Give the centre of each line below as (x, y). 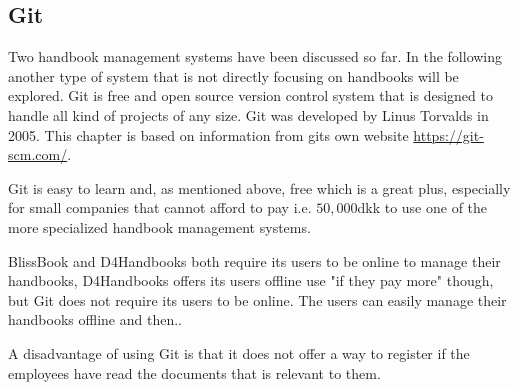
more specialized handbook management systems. (159, 226)
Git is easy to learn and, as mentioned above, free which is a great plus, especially (259, 187)
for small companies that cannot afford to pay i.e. (160, 207)
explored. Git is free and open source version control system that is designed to (250, 95)
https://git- (448, 134)
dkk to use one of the (422, 207)
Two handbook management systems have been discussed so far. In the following (255, 56)
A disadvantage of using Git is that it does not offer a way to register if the (239, 352)
